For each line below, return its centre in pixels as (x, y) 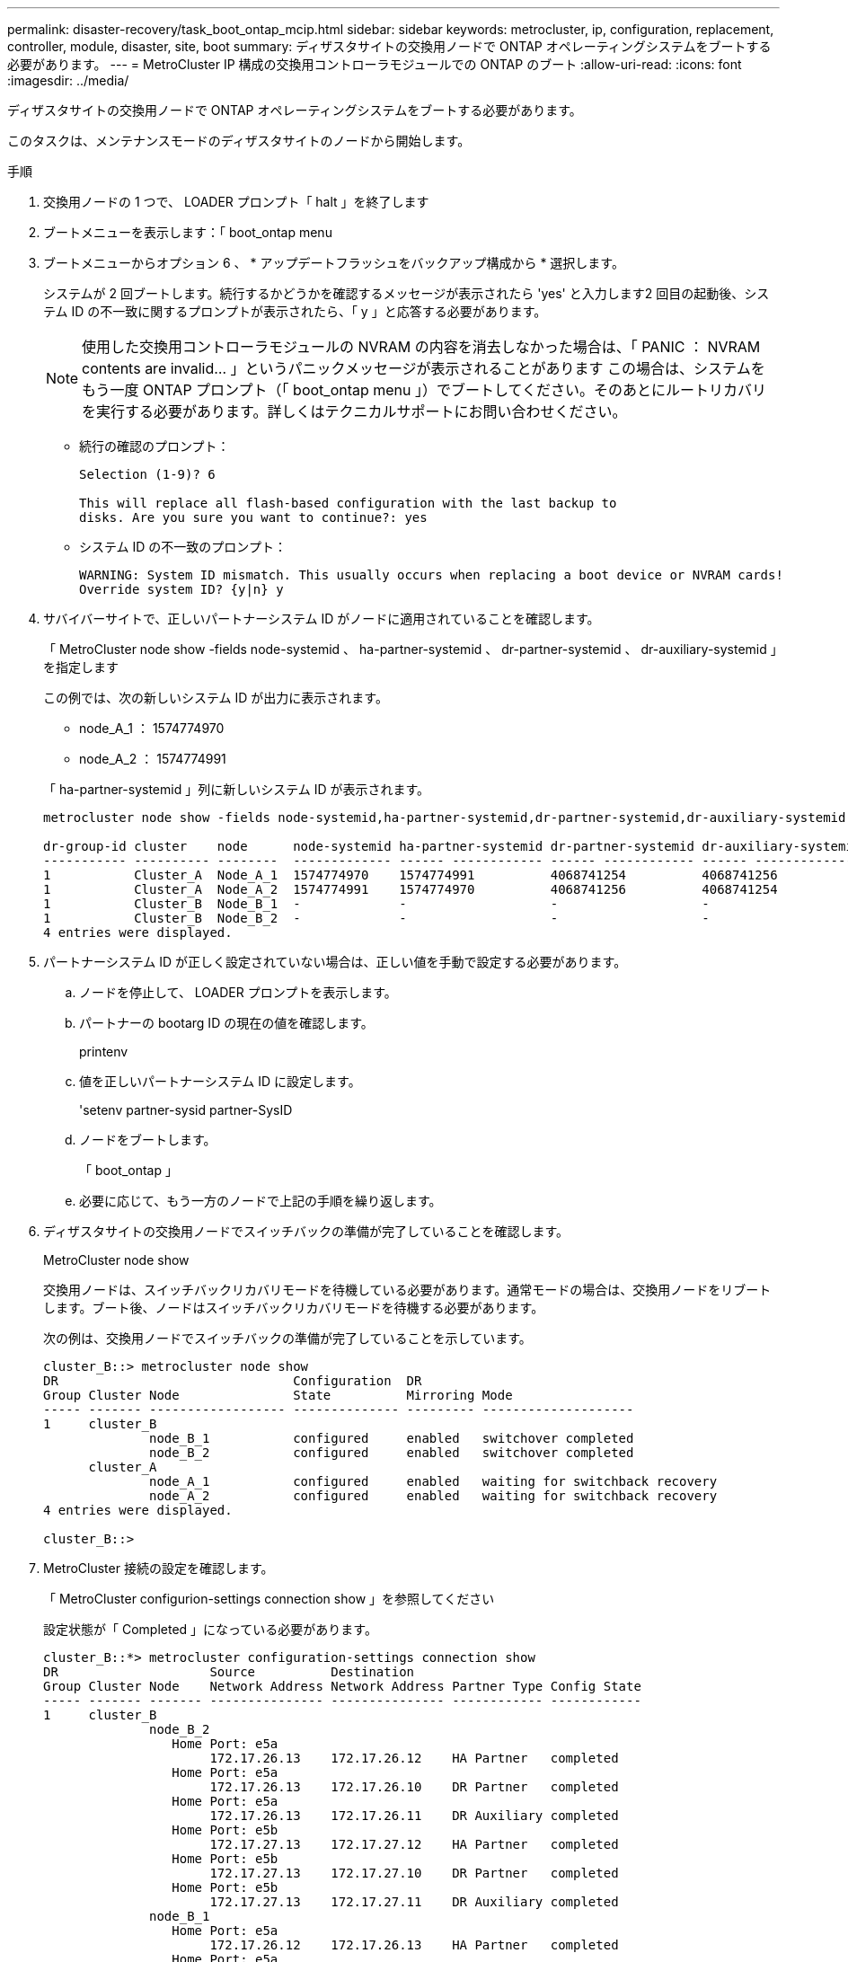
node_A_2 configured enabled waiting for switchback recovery (433, 1496)
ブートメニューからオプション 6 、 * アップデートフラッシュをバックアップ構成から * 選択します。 (334, 263)
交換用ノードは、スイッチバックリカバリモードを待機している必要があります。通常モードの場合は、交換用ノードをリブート (407, 1290)
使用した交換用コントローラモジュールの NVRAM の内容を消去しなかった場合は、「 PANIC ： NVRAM (421, 347)
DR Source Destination (229, 1672)
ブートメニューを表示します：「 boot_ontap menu (188, 232)
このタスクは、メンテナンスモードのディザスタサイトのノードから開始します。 (239, 141)
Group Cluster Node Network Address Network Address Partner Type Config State (342, 1686)
